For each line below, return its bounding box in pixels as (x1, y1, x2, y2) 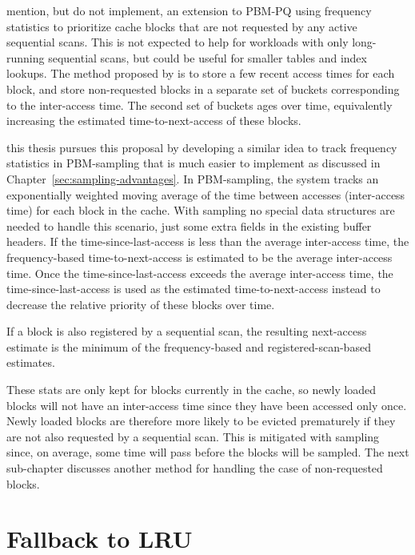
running (6, 49, 45, 66)
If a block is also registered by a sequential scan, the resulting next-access (6, 323, 367, 340)
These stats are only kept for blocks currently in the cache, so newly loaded (6, 381, 377, 398)
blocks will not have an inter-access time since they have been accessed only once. (6, 396, 407, 413)
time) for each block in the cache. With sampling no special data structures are (6, 202, 395, 219)
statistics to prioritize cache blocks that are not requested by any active (6, 18, 357, 34)
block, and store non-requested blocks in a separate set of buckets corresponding (6, 80, 400, 97)
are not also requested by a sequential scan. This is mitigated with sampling (6, 428, 380, 444)
